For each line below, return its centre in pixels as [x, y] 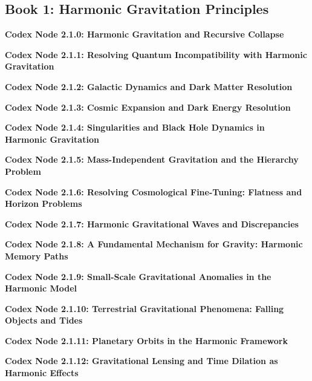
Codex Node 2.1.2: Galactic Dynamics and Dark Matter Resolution [149, 86]
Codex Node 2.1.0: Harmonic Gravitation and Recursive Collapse [145, 34]
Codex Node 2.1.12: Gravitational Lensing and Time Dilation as [141, 361]
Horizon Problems [44, 204]
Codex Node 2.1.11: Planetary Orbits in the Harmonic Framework [146, 340]
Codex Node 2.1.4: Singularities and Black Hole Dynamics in [135, 127]
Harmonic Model [41, 288]
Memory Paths [37, 256]
